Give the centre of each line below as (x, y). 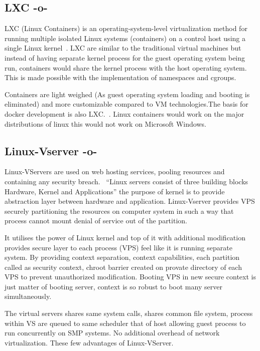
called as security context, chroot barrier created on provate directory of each (123, 267)
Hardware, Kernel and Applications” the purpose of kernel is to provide (115, 191)
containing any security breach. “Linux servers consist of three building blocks (126, 181)
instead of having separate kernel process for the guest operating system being (125, 57)
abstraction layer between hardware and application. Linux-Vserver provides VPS (130, 201)
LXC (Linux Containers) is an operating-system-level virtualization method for (126, 28)
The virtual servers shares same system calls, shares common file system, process (129, 313)
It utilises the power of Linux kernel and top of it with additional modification (125, 237)
